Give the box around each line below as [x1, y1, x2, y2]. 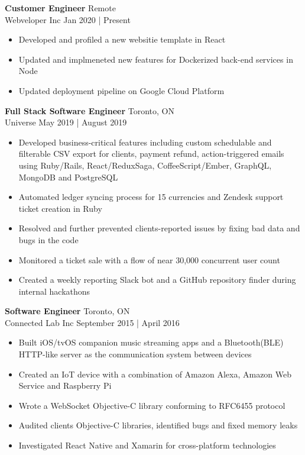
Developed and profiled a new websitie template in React [18, 33, 226, 46]
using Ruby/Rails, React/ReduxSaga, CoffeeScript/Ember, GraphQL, [18, 159, 272, 171]
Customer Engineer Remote [5, 2, 116, 14]
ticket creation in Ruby [18, 202, 102, 214]
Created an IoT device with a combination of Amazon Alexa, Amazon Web [18, 367, 292, 380]
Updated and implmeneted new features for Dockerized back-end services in [18, 53, 293, 65]
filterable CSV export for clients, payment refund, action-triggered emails [18, 147, 284, 160]
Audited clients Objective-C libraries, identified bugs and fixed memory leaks [18, 419, 298, 431]
